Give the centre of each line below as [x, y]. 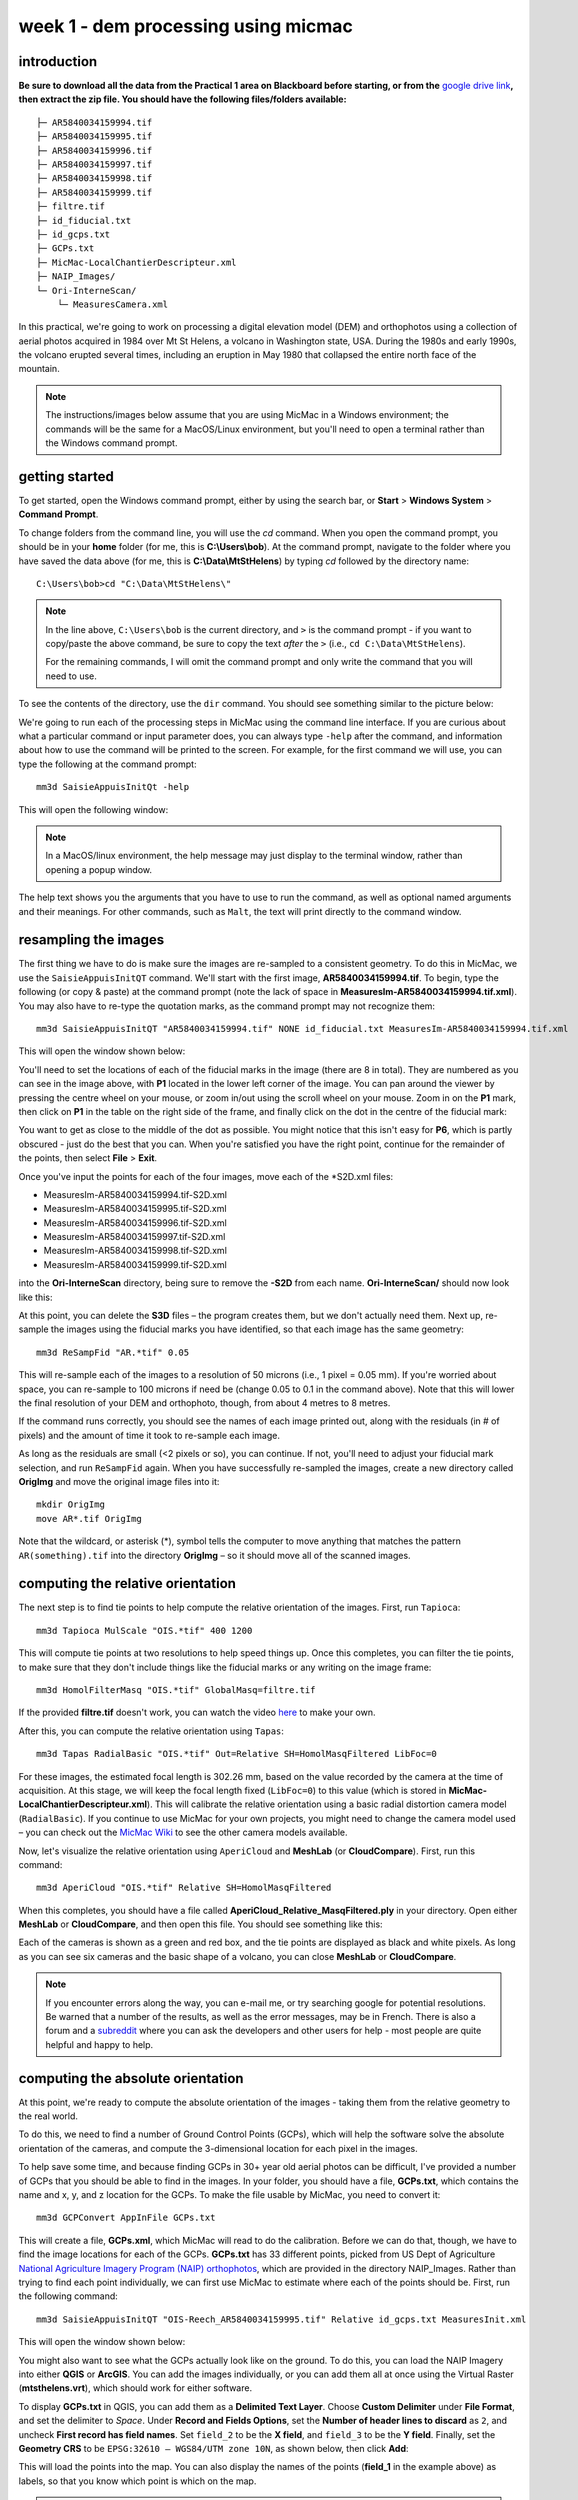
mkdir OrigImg [70, 1504]
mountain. [39, 369]
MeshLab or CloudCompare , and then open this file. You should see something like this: [201, 1924]
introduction [58, 61]
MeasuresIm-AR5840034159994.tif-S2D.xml [135, 1194]
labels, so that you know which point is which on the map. [137, 2481]
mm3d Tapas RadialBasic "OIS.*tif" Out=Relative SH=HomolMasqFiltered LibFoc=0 [236, 1754]
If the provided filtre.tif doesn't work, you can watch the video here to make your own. [197, 1712]
